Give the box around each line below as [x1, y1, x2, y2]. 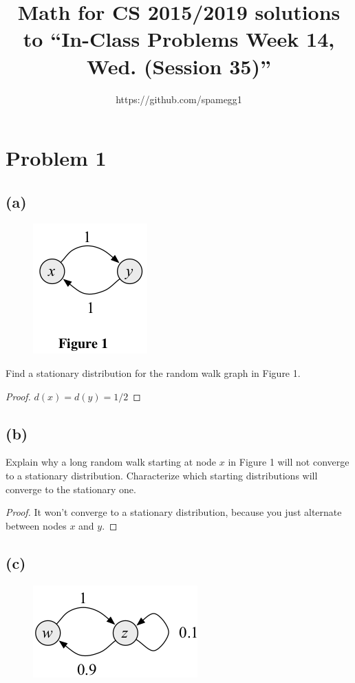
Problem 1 [6, 144, 107, 172]
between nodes [6, 518, 67, 532]
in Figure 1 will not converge [228, 455, 349, 469]
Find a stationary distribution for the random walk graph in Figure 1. [6, 366, 301, 380]
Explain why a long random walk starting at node [6, 455, 217, 469]
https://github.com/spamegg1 [116, 91, 242, 106]
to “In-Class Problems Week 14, [23, 25, 335, 53]
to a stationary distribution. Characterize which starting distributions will [6, 468, 318, 483]
